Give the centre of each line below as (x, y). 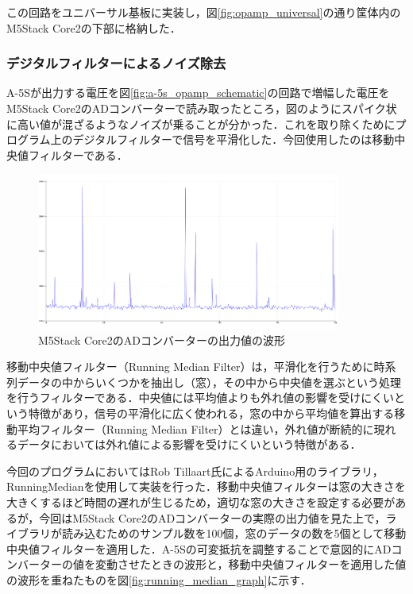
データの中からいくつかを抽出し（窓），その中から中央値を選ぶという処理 (209, 382)
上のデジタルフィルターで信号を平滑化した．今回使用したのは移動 (222, 139)
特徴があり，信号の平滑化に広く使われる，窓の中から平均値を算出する (211, 413)
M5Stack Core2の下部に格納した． (94, 27)
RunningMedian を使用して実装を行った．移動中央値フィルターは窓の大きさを (206, 486)
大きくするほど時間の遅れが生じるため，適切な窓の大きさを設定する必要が (201, 502)
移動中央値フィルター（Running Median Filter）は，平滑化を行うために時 (196, 366)
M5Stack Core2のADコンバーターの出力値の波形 (162, 339)
